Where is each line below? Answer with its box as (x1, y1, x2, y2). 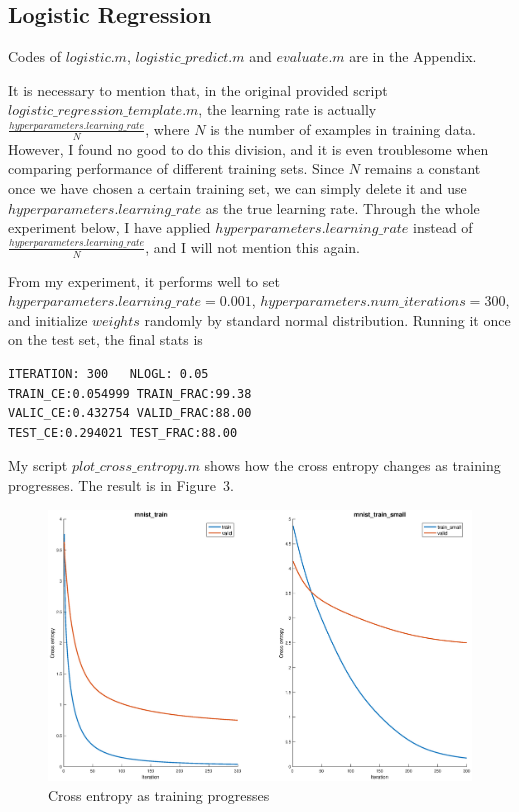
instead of (413, 217, 473, 238)
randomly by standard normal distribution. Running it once (144, 309, 511, 330)
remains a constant (364, 158, 481, 179)
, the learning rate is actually (198, 99, 377, 120)
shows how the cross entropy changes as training (204, 455, 501, 476)
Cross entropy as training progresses (48, 784, 270, 805)
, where (145, 118, 190, 139)
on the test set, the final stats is (8, 329, 203, 350)
